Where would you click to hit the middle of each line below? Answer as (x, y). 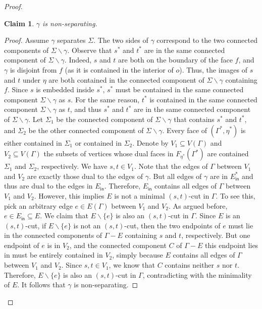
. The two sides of (121, 40)
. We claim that (64, 215)
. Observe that (90, 50)
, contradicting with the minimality (197, 274)
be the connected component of (104, 119)
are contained (228, 153)
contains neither (190, 265)
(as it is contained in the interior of (119, 69)
